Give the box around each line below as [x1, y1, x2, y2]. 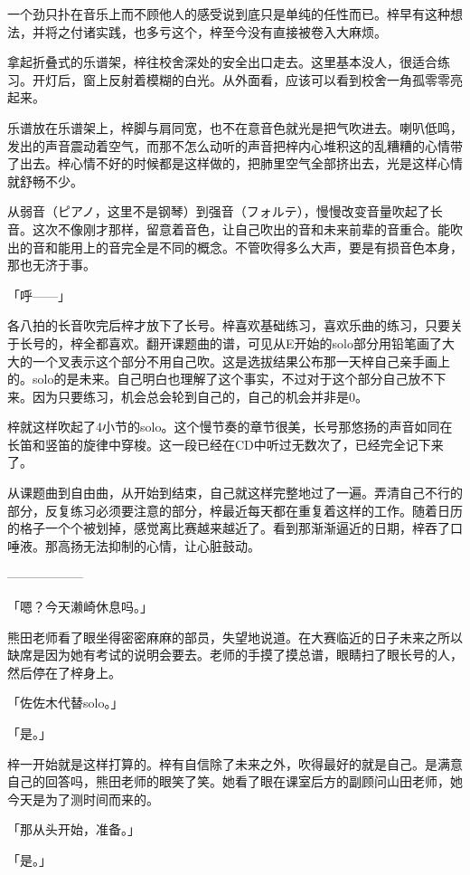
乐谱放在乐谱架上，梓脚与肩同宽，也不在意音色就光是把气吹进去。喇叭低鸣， [7, 118, 463, 137]
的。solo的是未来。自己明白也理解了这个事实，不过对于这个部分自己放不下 [7, 369, 446, 388]
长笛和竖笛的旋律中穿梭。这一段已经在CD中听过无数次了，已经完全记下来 [7, 434, 444, 453]
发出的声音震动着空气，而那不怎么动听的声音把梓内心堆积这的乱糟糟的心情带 [7, 136, 463, 155]
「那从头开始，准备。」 [7, 820, 140, 839]
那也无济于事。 [7, 255, 96, 274]
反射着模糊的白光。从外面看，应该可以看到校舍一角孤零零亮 [108, 70, 463, 89]
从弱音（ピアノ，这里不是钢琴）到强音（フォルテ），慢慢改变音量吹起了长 [7, 202, 443, 221]
